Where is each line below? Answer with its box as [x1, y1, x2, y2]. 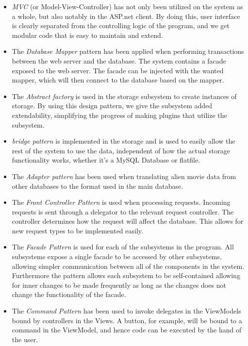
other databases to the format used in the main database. [12, 181, 183, 191]
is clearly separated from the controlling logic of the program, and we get [12, 20, 230, 31]
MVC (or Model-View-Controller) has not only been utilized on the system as [12, 1, 243, 11]
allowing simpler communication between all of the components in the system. [12, 261, 245, 271]
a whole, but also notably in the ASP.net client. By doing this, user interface [12, 11, 240, 21]
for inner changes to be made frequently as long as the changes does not [12, 280, 226, 290]
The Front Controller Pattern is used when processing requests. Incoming [12, 197, 231, 207]
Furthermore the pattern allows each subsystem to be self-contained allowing [12, 270, 240, 280]
